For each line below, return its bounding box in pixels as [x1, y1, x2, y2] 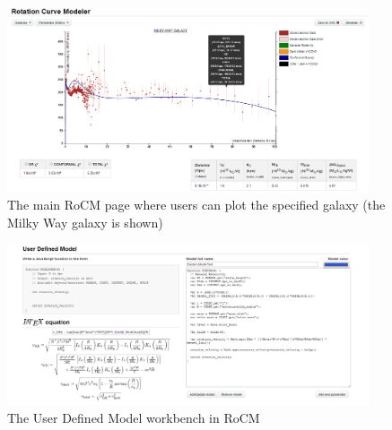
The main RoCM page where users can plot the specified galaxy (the [7, 195, 386, 214]
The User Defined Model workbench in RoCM [7, 408, 260, 426]
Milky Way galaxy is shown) [7, 212, 163, 231]
